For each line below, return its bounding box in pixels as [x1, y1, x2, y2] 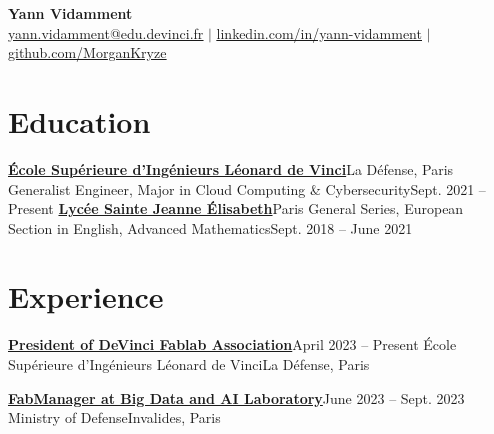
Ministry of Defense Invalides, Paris [8, 407, 221, 428]
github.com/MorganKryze [8, 42, 167, 63]
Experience [8, 276, 164, 317]
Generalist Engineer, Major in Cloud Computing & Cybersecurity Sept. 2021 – [8, 178, 486, 199]
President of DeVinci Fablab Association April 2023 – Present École [8, 334, 457, 355]
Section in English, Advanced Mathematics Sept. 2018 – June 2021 [8, 217, 413, 238]
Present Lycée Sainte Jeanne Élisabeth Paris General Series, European [8, 198, 464, 219]
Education [8, 100, 151, 141]
